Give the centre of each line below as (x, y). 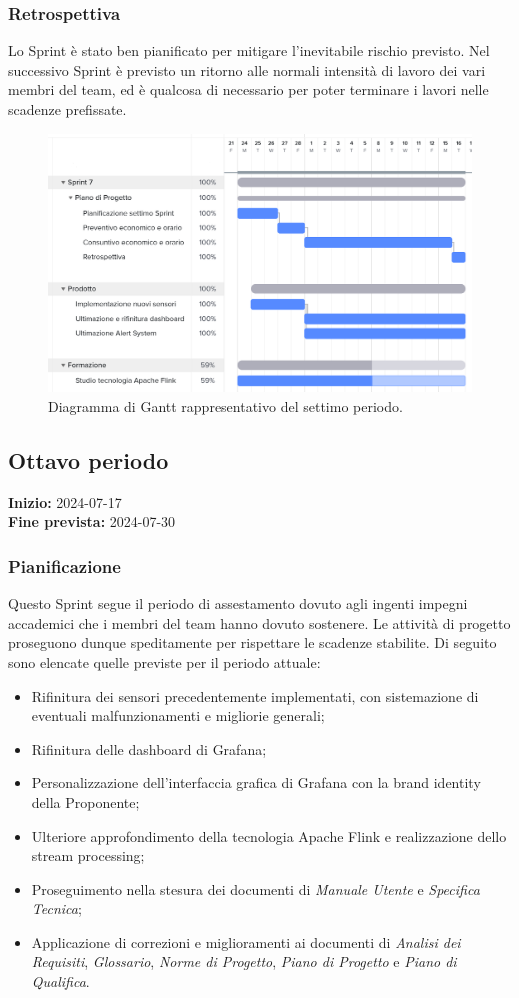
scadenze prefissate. (67, 109)
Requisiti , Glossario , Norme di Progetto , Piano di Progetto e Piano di (244, 961)
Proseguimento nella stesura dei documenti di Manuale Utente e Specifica (255, 888)
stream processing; (88, 855)
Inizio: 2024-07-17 (65, 501)
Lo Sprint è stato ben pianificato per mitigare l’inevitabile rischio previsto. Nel (249, 50)
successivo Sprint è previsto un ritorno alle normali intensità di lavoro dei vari (247, 69)
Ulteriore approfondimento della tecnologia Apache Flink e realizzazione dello (269, 835)
